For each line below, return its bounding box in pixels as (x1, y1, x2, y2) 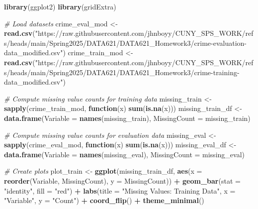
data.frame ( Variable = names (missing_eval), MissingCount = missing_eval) (4, 149, 245, 159)
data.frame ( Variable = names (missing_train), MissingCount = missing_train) (4, 112, 251, 123)
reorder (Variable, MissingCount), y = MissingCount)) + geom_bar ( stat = (4, 175, 241, 186)
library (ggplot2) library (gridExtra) (4, 1, 116, 11)
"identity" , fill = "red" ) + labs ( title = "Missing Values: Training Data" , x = (4, 185, 236, 196)
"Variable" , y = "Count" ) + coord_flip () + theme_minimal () (4, 195, 204, 206)
